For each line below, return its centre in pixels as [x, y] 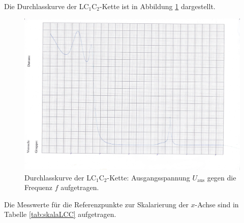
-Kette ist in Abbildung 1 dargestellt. [158, 6]
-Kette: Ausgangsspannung [148, 177]
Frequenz [39, 187]
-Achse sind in [217, 204]
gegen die [222, 177]
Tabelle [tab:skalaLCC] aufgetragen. [60, 214]
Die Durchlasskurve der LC [47, 6]
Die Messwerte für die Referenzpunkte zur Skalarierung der [96, 204]
